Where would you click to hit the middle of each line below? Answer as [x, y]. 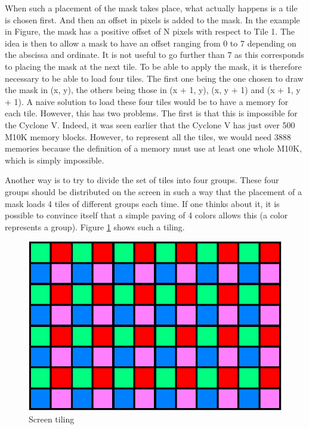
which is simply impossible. [55, 160]
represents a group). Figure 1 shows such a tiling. [95, 226]
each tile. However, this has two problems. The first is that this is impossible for [151, 113]
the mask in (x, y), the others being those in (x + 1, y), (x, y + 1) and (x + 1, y [153, 90]
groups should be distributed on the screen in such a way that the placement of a [153, 191]
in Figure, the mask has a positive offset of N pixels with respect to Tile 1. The [150, 31]
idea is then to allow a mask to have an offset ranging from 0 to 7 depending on [151, 43]
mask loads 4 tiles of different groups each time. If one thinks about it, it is [142, 203]
